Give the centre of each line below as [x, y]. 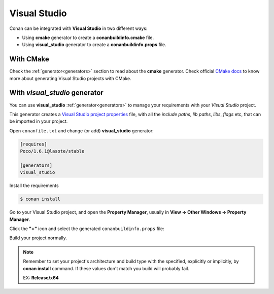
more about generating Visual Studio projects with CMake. [70, 78]
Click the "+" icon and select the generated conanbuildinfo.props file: [87, 229]
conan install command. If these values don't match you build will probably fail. [106, 268]
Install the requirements [34, 186]
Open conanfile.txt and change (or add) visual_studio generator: [82, 131]
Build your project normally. [38, 238]
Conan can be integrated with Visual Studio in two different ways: [78, 28]
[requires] [33, 144]
